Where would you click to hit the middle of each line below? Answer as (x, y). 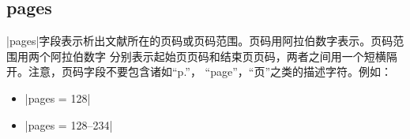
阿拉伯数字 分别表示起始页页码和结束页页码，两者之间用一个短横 (218, 56)
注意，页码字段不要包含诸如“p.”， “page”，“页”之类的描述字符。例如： (210, 71)
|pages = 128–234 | (69, 124)
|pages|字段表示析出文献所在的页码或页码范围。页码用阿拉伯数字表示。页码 (200, 41)
